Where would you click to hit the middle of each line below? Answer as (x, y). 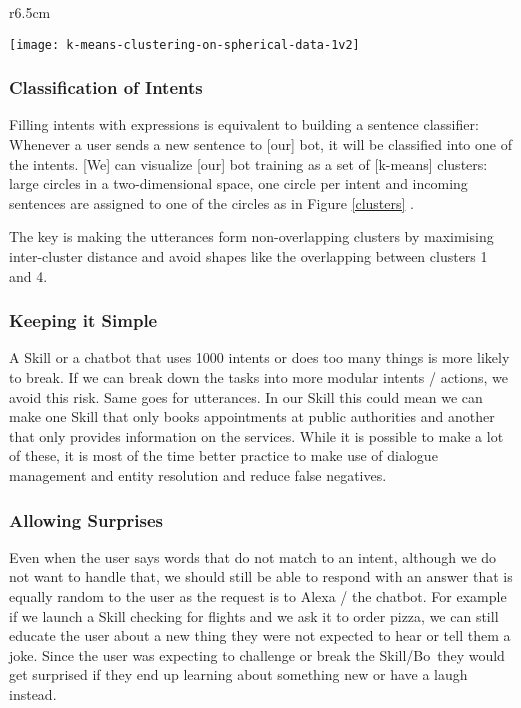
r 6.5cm (30, 12)
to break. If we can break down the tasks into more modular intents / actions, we (258, 377)
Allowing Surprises (86, 519)
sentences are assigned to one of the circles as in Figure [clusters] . (211, 202)
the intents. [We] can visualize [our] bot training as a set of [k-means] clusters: (248, 163)
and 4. (28, 275)
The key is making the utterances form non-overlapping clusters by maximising (251, 236)
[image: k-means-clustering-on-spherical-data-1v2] (184, 44)
